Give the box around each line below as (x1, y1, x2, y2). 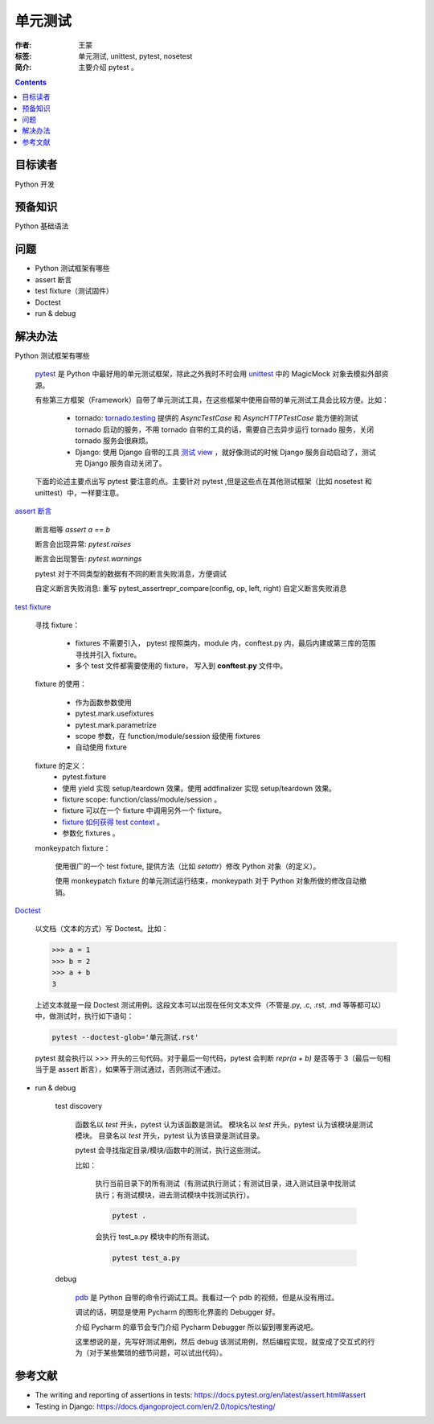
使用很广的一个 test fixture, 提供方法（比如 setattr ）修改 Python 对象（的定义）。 (55, 861, 321, 871)
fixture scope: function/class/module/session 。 (62, 794, 221, 804)
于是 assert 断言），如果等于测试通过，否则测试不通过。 (41, 1065, 225, 1074)
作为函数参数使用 (75, 697, 132, 707)
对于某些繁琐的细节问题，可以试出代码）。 (88, 1348, 227, 1358)
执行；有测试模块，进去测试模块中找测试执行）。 (95, 1190, 254, 1200)
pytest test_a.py (112, 1254, 181, 1262)
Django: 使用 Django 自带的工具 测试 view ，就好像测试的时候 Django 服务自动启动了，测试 (75, 447, 376, 457)
